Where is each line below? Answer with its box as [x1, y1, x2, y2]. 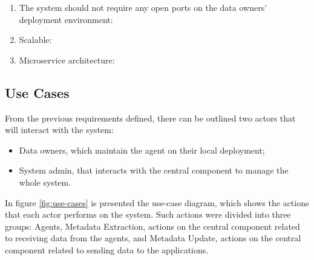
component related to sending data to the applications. [5, 243, 209, 256]
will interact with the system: [5, 123, 114, 136]
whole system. [19, 175, 71, 188]
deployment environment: [19, 13, 113, 25]
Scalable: [19, 33, 52, 46]
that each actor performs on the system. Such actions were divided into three [5, 208, 291, 221]
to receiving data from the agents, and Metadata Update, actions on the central [5, 232, 301, 244]
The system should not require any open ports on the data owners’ [19, 1, 267, 13]
